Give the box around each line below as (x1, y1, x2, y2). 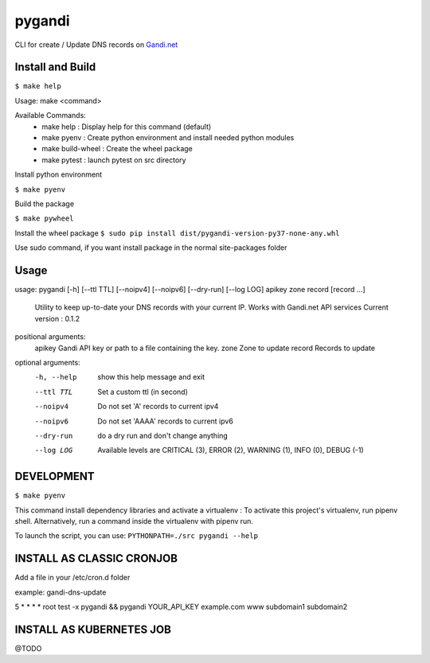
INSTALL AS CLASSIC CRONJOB (14, 552, 178, 565)
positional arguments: (14, 332, 86, 341)
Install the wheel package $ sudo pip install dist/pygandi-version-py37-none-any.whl (14, 228, 340, 238)
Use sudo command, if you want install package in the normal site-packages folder (14, 243, 287, 252)
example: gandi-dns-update (14, 587, 107, 597)
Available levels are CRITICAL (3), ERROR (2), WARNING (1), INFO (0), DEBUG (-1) (97, 446, 364, 455)
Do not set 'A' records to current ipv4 (97, 402, 219, 411)
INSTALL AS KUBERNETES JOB (14, 622, 171, 636)
